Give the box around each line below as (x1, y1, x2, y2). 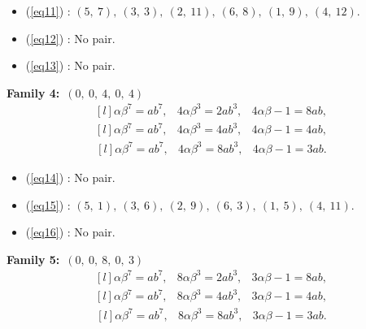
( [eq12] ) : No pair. (25, 29, 115, 46)
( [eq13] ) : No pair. (25, 57, 115, 74)
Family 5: (7, 250, 60, 267)
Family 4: (7, 84, 60, 101)
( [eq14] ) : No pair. (25, 168, 115, 185)
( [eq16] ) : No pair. (25, 223, 115, 240)
